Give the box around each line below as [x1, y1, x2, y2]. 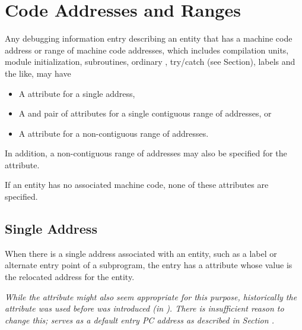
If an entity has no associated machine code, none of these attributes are [5, 178, 269, 191]
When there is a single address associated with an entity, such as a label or [5, 247, 277, 259]
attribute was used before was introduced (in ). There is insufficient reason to [5, 302, 284, 315]
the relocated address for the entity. [5, 271, 135, 283]
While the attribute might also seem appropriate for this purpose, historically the [5, 290, 297, 303]
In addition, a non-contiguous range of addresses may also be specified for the [5, 147, 287, 159]
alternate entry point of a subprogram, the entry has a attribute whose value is [5, 259, 293, 271]
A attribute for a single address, [18, 87, 135, 99]
